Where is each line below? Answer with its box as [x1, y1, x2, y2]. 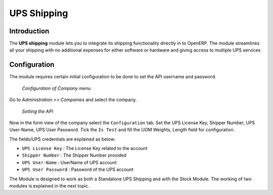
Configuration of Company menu [22, 85, 91, 91]
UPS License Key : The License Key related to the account [22, 145, 148, 152]
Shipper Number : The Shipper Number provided [22, 152, 126, 159]
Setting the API [22, 108, 53, 114]
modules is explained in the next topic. [9, 183, 89, 189]
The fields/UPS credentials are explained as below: [9, 136, 116, 142]
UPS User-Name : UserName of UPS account [22, 159, 117, 165]
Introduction [9, 27, 50, 35]
